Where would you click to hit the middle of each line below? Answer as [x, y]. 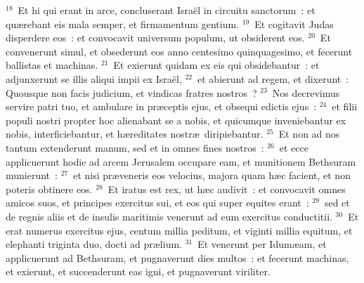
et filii [345, 106]
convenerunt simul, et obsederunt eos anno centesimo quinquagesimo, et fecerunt [179, 51]
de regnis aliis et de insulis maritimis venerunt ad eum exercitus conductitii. [169, 216]
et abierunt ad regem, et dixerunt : [273, 78]
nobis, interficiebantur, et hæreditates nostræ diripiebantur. [135, 134]
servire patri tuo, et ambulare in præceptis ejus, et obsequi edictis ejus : [161, 106]
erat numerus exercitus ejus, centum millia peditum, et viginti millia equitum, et [179, 230]
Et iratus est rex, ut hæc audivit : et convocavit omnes [227, 189]
